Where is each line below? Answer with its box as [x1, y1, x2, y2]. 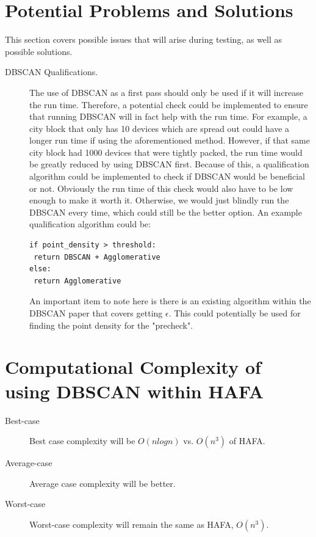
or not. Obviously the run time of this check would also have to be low [29, 181, 293, 194]
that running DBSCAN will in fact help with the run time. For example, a [29, 110, 307, 123]
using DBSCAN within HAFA [5, 378, 264, 403]
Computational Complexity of [5, 354, 261, 379]
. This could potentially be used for [168, 307, 301, 319]
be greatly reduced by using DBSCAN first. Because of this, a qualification [29, 158, 309, 170]
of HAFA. [229, 434, 265, 447]
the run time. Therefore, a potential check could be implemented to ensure [29, 98, 308, 111]
